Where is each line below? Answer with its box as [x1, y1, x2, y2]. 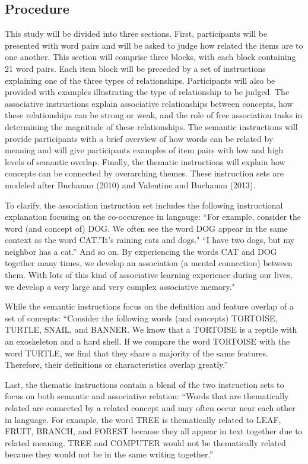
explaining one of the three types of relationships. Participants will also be [5, 74, 275, 86]
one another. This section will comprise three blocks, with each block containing [5, 50, 296, 63]
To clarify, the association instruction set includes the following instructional [5, 198, 283, 211]
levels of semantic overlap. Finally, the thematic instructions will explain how [5, 155, 285, 168]
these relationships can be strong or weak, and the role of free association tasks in [5, 109, 303, 121]
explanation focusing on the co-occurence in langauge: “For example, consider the [5, 210, 301, 223]
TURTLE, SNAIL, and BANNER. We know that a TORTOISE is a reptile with [5, 323, 297, 336]
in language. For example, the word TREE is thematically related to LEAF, [5, 413, 281, 425]
